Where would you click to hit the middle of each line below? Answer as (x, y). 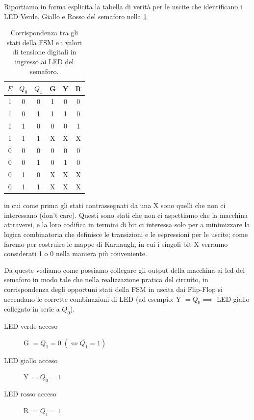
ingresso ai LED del (44, 61)
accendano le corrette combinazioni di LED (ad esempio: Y (93, 299)
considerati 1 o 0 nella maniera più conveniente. (76, 253)
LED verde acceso (31, 326)
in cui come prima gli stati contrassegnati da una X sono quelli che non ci (115, 205)
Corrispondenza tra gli (44, 33)
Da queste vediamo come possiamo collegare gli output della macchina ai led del (125, 270)
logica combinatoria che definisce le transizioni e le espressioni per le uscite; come (126, 234)
